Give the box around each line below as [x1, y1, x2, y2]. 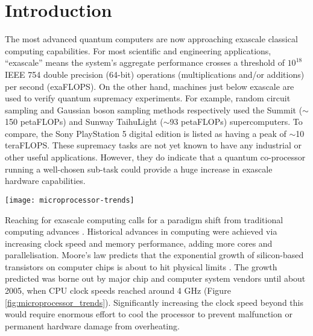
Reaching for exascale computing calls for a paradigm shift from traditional [5, 213, 283, 226]
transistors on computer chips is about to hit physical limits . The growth [5, 260, 277, 273]
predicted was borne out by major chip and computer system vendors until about [5, 272, 306, 285]
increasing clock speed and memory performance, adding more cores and [5, 236, 273, 249]
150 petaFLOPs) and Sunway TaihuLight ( [5, 115, 163, 128]
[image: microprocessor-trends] [5, 195, 134, 204]
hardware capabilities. [5, 174, 86, 187]
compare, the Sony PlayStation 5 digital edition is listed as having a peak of [5, 127, 286, 139]
